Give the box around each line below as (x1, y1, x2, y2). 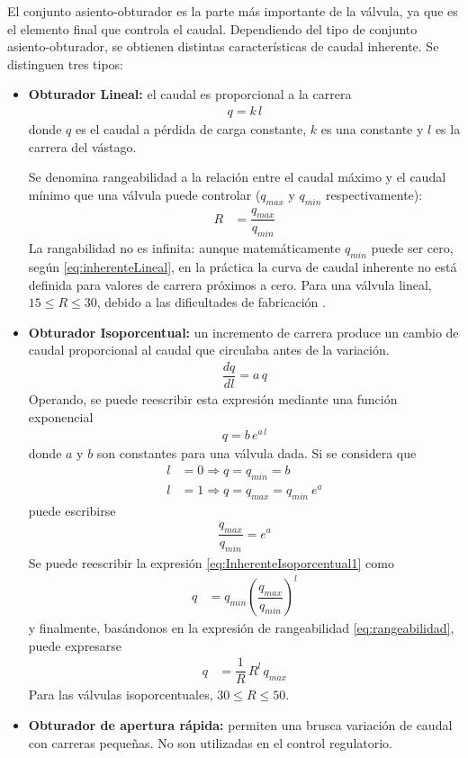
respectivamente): (326, 185, 423, 203)
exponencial (28, 407, 94, 426)
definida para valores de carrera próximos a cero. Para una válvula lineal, (28, 275, 432, 293)
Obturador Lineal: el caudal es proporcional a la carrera (28, 85, 352, 104)
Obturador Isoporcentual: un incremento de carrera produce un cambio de (28, 322, 459, 341)
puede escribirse (28, 501, 116, 519)
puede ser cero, (371, 239, 454, 257)
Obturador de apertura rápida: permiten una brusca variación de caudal (28, 715, 453, 734)
